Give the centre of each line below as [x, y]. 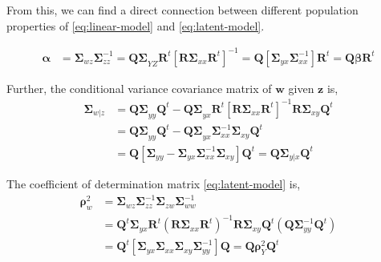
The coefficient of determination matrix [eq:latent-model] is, [154, 183]
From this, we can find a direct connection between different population [182, 10]
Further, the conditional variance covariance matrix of [139, 88]
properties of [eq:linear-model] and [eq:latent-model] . [136, 25]
